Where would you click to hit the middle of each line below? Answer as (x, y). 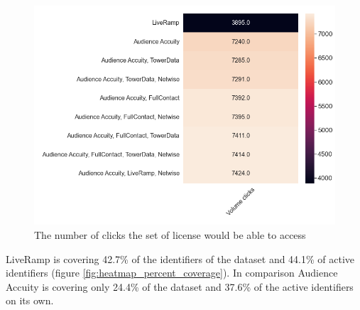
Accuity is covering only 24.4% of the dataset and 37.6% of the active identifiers (180, 286)
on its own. (30, 300)
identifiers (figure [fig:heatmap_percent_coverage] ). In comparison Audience (172, 273)
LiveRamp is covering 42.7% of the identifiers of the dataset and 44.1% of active (180, 258)
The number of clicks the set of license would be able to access (170, 234)
